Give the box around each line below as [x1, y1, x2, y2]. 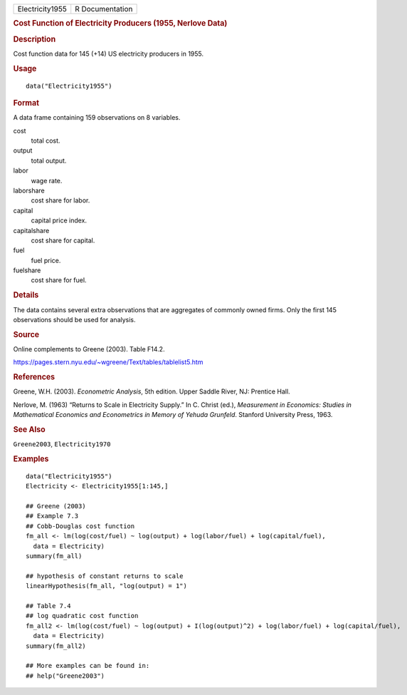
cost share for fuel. [31, 276, 87, 284]
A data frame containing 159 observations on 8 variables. [13, 113, 181, 122]
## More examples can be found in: [26, 661, 150, 670]
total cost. [31, 136, 60, 145]
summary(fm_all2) [26, 642, 86, 650]
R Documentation [75, 4, 133, 14]
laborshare [13, 186, 46, 195]
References [13, 372, 55, 382]
